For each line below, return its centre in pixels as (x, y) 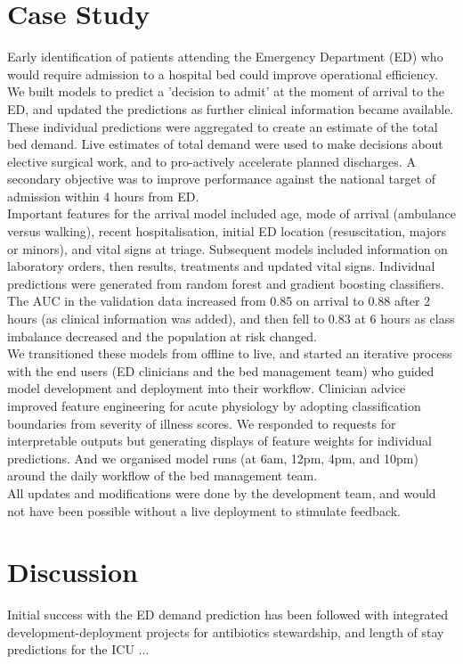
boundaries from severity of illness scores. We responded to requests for (202, 423)
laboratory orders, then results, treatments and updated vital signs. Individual (221, 266)
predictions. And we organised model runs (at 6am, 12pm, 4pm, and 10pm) (213, 458)
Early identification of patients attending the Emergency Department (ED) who (225, 57)
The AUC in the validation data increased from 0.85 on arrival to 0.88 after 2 (219, 301)
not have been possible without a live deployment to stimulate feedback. (204, 510)
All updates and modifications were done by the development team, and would (222, 492)
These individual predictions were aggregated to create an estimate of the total (223, 126)
